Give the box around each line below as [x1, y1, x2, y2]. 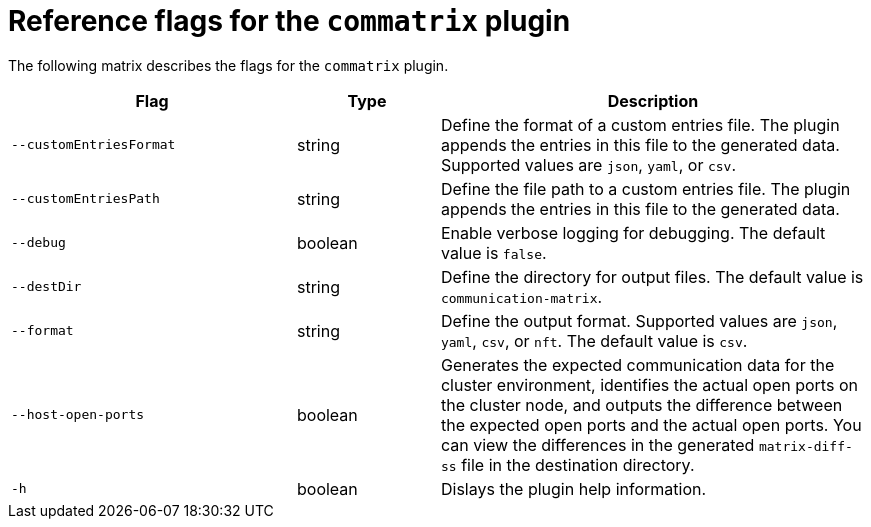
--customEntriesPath [11, 191, 160, 207]
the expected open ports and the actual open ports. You [440, 414, 862, 435]
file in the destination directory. [461, 454, 695, 475]
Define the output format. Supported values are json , [440, 310, 838, 331]
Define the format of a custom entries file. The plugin [440, 114, 840, 135]
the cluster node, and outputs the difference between [440, 394, 843, 415]
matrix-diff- [758, 438, 853, 454]
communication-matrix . [440, 286, 603, 307]
